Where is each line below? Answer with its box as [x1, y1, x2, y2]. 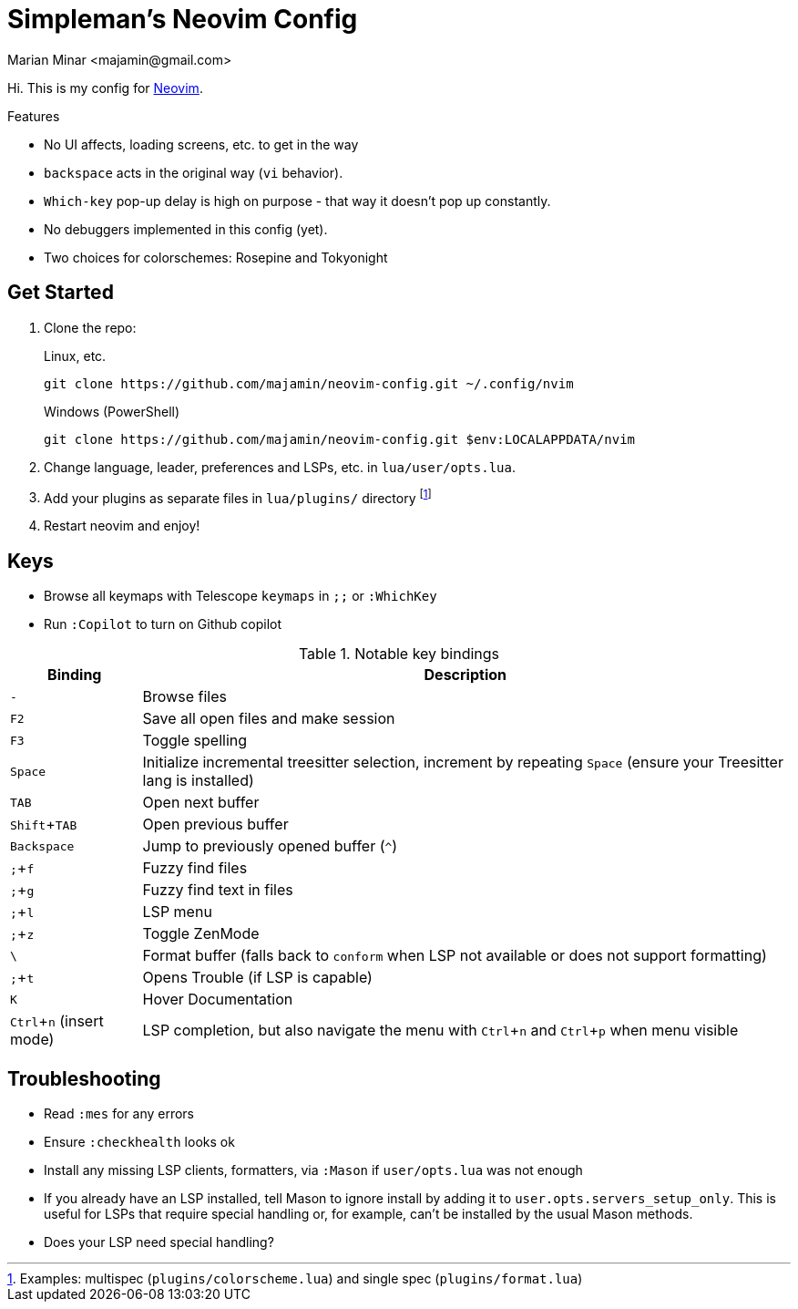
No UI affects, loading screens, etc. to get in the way [44, 136, 359, 152]
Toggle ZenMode [142, 924, 260, 943]
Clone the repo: [44, 319, 137, 335]
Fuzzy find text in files [142, 881, 293, 900]
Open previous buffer [142, 815, 289, 834]
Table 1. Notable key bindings [298, 644, 500, 664]
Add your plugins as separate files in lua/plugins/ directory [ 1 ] [44, 487, 432, 506]
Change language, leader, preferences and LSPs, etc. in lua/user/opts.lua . [44, 459, 516, 475]
